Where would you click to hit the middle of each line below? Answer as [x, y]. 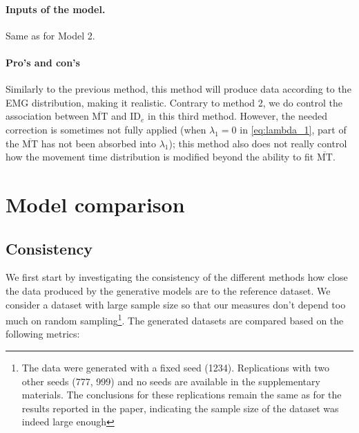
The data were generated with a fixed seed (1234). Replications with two [176, 367]
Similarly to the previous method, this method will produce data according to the [178, 89]
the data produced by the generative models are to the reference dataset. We [168, 290]
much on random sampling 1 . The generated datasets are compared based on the [175, 319]
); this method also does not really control [258, 143]
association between [47, 116]
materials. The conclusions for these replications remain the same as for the [182, 395]
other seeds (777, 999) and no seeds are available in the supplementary [171, 381]
